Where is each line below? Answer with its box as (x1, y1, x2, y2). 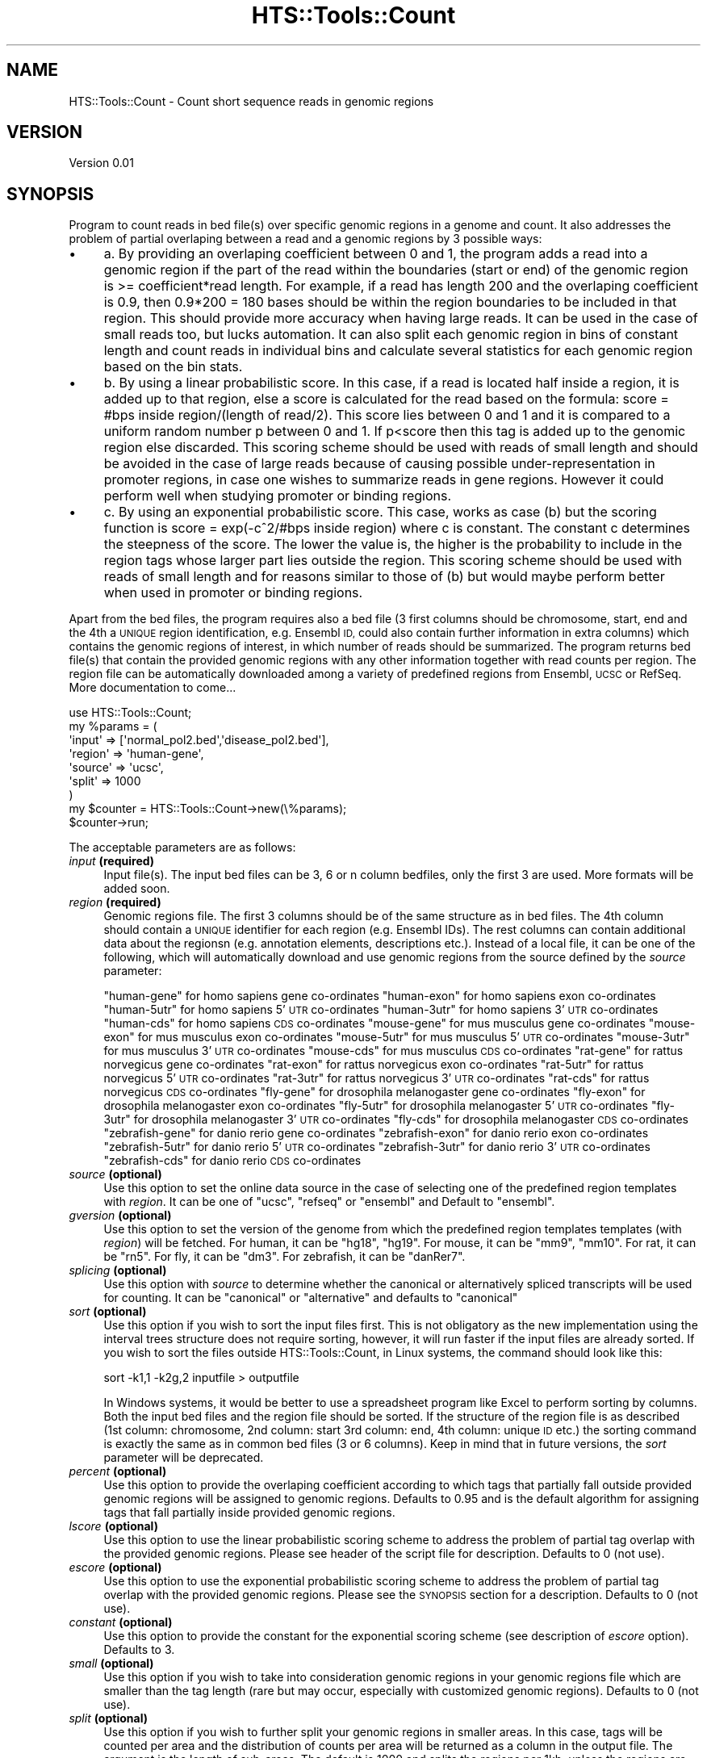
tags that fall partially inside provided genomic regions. (103, 1505, 395, 1520)
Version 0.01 (69, 156, 134, 170)
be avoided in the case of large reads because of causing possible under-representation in (103, 455, 655, 472)
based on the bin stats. (103, 358, 243, 375)
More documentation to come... (69, 680, 236, 695)
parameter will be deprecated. (103, 1450, 264, 1465)
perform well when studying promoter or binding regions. (103, 488, 452, 504)
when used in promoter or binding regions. (103, 584, 363, 601)
